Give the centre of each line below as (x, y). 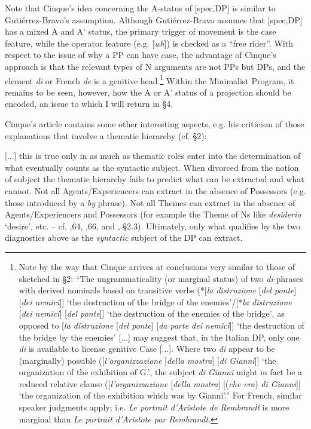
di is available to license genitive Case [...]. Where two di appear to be (147, 349)
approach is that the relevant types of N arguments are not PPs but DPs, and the (155, 66)
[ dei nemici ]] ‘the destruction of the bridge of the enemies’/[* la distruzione (155, 301)
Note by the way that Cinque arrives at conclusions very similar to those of (157, 266)
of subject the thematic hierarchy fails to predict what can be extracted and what (155, 179)
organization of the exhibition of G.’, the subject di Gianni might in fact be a (161, 372)
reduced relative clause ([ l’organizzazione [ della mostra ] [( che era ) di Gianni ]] (160, 383)
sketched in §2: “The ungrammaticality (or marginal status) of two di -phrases (161, 278)
